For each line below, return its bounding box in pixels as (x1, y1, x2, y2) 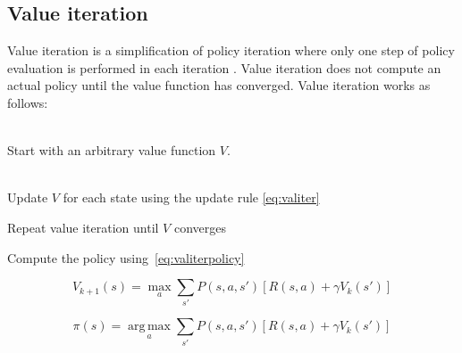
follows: (7, 93, 48, 111)
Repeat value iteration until (7, 218, 159, 236)
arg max (128, 320, 171, 333)
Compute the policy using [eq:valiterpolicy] (7, 248, 245, 267)
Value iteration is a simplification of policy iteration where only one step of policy (7, 41, 455, 60)
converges (173, 218, 226, 236)
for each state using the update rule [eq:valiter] (63, 188, 320, 207)
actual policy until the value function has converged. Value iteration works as (7, 76, 431, 94)
